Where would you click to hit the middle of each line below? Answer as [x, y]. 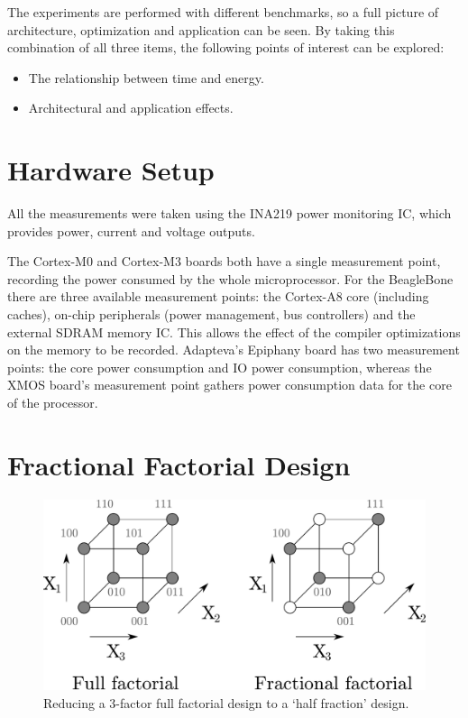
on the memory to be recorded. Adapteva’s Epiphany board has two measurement [234, 350]
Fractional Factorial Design [179, 464]
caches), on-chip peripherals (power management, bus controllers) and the [211, 314]
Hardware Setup [111, 170]
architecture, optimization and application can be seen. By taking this [201, 29]
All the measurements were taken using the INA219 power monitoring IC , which [229, 213]
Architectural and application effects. [131, 108]
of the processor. [53, 403]
